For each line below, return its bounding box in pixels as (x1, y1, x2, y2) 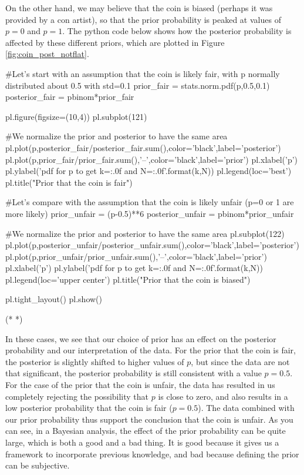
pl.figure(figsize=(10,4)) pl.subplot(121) (5, 110, 147, 122)
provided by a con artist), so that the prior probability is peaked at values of (5, 13, 281, 25)
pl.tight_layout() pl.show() (5, 293, 103, 305)
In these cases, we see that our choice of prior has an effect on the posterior (5, 332, 276, 344)
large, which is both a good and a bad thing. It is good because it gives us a (5, 436, 279, 448)
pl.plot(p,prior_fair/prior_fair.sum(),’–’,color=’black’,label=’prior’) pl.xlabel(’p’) (5, 153, 298, 165)
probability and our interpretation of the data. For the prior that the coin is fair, (5, 344, 296, 356)
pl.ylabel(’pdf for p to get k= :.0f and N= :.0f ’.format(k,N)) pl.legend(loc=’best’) (5, 165, 292, 177)
